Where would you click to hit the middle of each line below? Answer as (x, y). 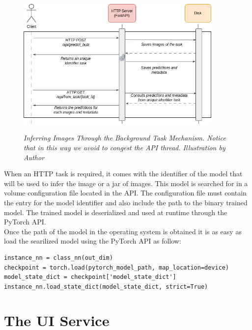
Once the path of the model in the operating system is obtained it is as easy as (123, 231)
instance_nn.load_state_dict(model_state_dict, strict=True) (106, 287)
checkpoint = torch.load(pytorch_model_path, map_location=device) (117, 267)
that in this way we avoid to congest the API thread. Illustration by (125, 147)
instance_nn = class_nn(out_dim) (58, 258)
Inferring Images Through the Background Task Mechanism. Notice (125, 138)
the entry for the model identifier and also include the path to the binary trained (126, 202)
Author (34, 157)
